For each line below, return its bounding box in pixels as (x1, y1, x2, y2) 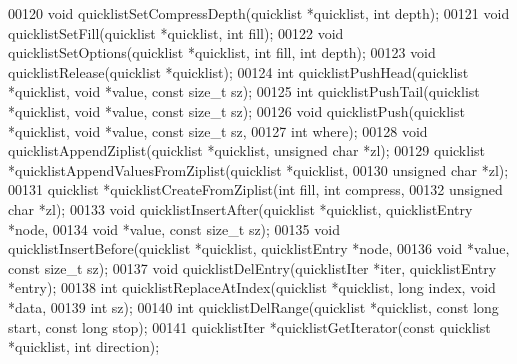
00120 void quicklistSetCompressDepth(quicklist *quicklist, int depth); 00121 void (8, 3, 510, 23)
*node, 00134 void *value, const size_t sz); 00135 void (8, 218, 340, 239)
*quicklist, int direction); (8, 336, 160, 357)
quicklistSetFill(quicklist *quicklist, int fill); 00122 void (8, 22, 344, 43)
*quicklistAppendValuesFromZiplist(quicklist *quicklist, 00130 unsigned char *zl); (8, 159, 509, 180)
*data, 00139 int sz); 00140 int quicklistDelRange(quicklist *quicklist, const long (8, 296, 499, 317)
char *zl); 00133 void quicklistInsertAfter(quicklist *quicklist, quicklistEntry (8, 198, 473, 219)
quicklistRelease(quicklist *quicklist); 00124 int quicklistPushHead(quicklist (8, 61, 469, 82)
